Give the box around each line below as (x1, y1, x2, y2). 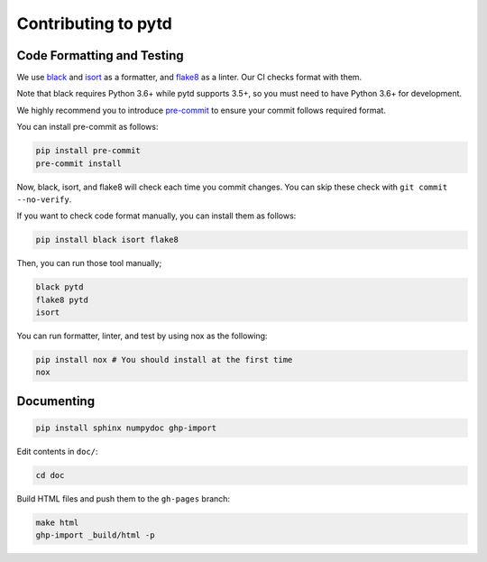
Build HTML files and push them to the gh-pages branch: (16, 493, 230, 504)
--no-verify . (16, 194, 72, 205)
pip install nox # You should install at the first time (35, 355, 293, 365)
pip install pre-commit (35, 145, 142, 156)
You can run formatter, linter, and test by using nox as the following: (16, 330, 268, 342)
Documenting (16, 393, 95, 409)
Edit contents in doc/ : (16, 447, 98, 457)
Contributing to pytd (16, 14, 173, 33)
